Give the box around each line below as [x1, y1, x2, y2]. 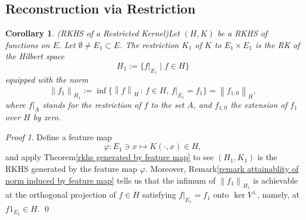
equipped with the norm [5, 73, 89, 86]
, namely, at [257, 188, 300, 201]
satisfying [142, 188, 176, 201]
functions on [5, 38, 50, 50]
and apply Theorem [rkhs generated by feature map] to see [5, 151, 214, 163]
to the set [151, 98, 185, 110]
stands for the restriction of [42, 98, 141, 110]
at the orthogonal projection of [5, 188, 116, 201]
